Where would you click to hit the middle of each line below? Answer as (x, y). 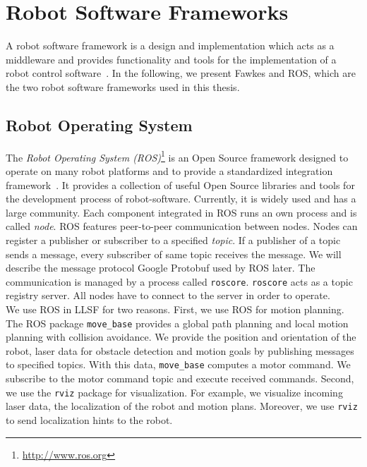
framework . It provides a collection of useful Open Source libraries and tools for (180, 184)
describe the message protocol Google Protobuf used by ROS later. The (161, 268)
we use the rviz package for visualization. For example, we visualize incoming (174, 392)
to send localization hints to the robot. (89, 419)
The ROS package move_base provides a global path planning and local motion (177, 323)
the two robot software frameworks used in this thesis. (123, 86)
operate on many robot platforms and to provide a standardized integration (169, 170)
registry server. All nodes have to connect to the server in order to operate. (168, 295)
